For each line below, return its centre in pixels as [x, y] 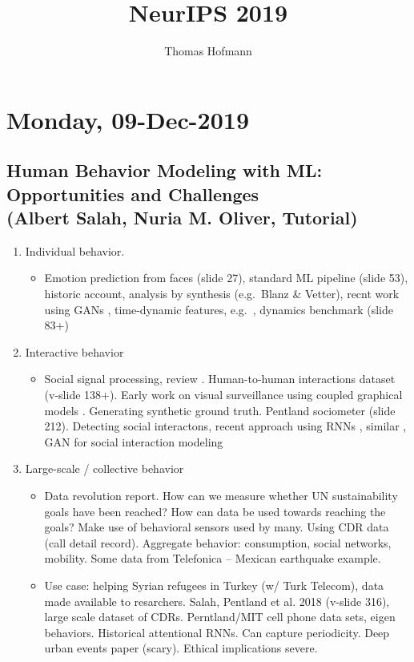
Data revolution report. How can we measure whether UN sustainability [221, 496]
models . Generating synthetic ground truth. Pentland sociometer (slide [220, 410]
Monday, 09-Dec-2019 [128, 119]
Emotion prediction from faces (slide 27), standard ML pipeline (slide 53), [226, 278]
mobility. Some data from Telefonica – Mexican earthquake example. [213, 558]
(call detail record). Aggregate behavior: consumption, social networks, [218, 542]
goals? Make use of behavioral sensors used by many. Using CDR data [217, 527]
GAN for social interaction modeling [134, 441]
